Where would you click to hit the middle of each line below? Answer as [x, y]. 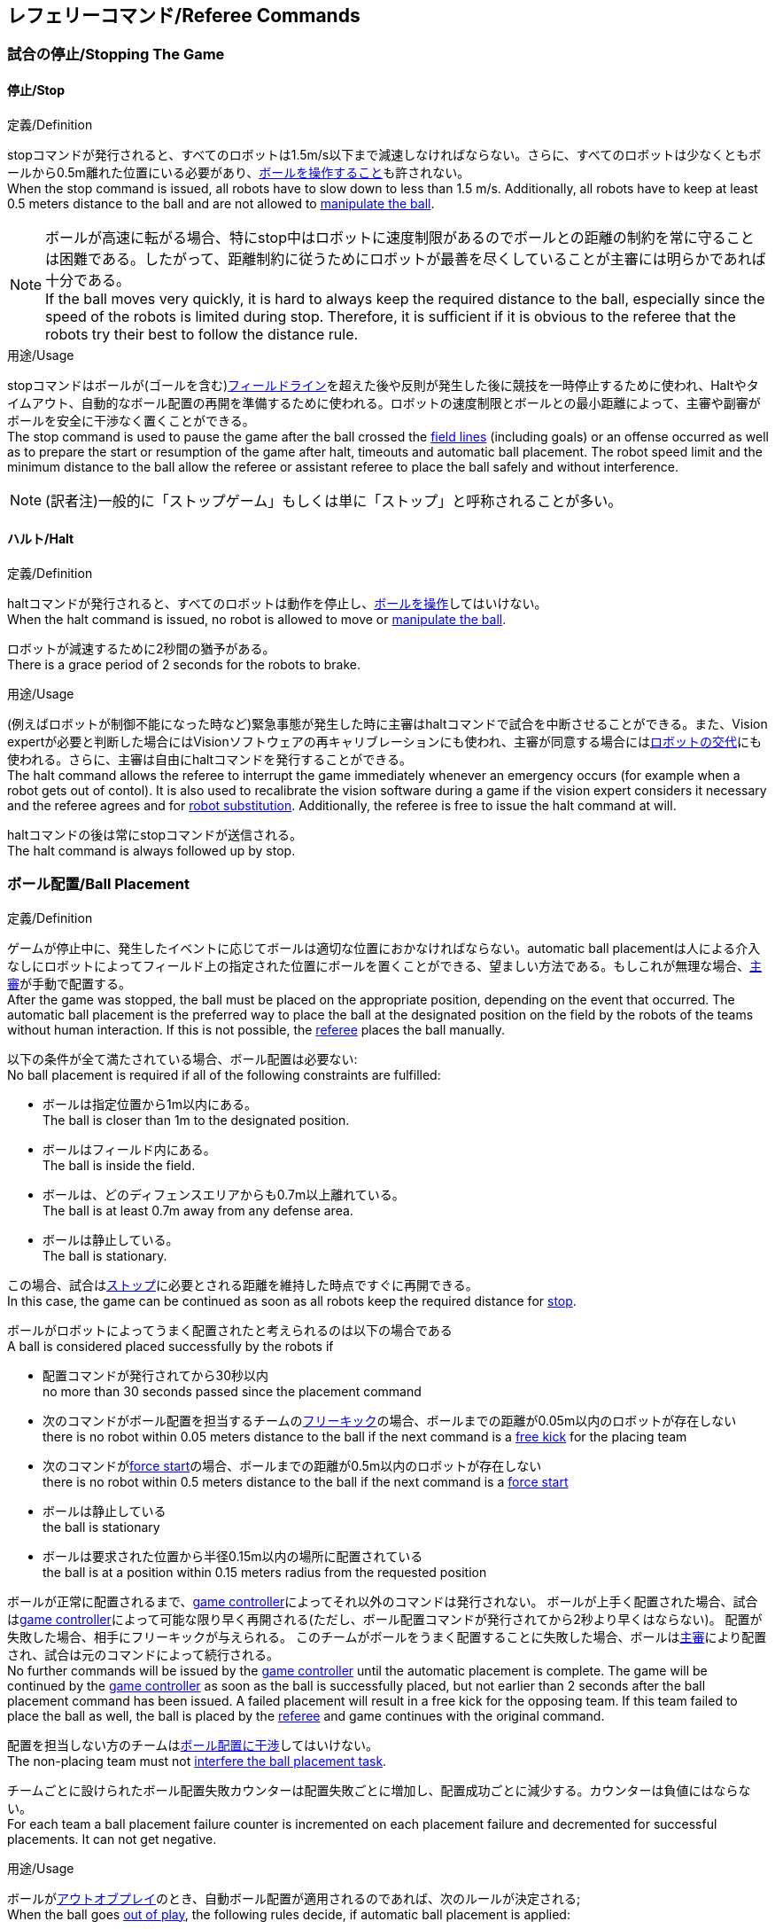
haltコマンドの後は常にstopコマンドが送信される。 [155, 834]
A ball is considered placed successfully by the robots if [170, 1346]
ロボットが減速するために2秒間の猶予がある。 [141, 648]
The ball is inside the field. [119, 1165]
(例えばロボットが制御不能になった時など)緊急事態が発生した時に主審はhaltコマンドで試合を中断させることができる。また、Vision [387, 723]
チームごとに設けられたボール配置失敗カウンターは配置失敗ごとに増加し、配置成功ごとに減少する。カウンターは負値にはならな [379, 1790]
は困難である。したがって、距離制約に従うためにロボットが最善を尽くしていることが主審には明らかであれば [406, 258]
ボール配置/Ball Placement [98, 884]
